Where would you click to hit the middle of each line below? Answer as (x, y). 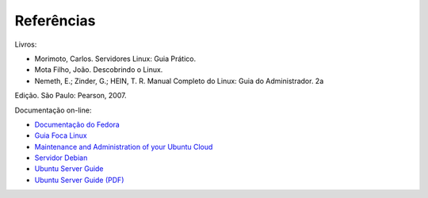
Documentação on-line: (53, 110)
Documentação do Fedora (77, 124)
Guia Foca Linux (61, 135)
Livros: (26, 44)
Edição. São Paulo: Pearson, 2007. (71, 96)
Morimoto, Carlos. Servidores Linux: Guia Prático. (115, 59)
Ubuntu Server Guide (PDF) (79, 180)
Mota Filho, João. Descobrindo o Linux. (99, 70)
